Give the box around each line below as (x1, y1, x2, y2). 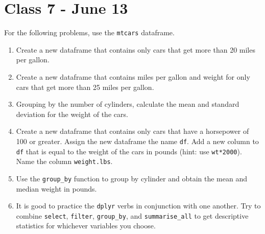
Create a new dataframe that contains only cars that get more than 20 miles (16, 44, 255, 55)
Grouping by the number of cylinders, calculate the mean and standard (16, 99, 239, 109)
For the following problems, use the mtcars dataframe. (4, 27, 175, 38)
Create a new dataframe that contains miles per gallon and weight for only (16, 71, 250, 82)
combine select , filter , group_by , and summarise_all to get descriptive (16, 210, 249, 221)
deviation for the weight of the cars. (16, 108, 128, 119)
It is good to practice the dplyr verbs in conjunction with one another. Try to (16, 200, 261, 211)
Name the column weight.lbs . (16, 156, 113, 167)
